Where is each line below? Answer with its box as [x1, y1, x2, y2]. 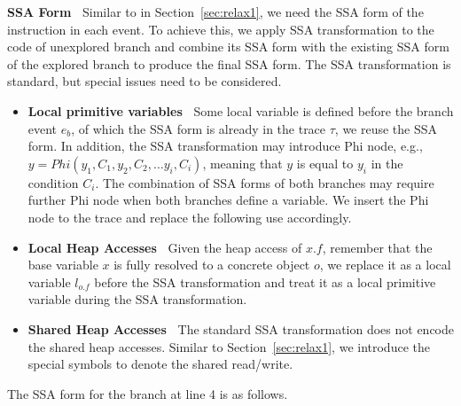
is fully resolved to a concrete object [113, 255, 310, 274]
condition [27, 173, 79, 191]
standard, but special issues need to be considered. [7, 72, 282, 90]
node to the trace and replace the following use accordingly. [27, 207, 352, 226]
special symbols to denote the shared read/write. [27, 355, 293, 373]
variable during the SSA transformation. [27, 290, 247, 308]
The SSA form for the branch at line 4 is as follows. [7, 384, 288, 402]
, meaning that [202, 153, 283, 172]
